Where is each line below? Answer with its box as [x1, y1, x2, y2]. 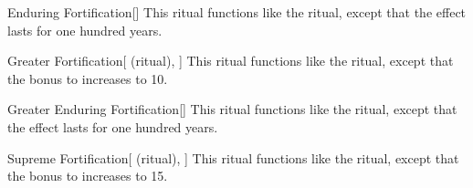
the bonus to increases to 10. [7, 68, 168, 88]
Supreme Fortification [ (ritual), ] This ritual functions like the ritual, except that [7, 148, 459, 167]
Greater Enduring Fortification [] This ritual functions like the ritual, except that [7, 99, 457, 119]
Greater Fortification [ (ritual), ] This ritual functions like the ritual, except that [7, 51, 454, 70]
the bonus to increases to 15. [7, 166, 168, 185]
